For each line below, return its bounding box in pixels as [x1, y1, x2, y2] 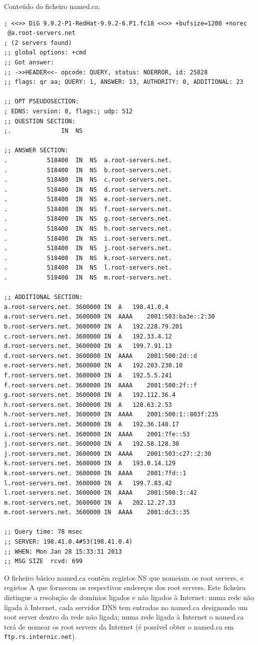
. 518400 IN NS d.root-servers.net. [4, 186, 172, 193]
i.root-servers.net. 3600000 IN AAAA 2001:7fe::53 [4, 430, 190, 438]
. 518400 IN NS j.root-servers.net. [4, 245, 172, 252]
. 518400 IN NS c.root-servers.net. [4, 176, 172, 184]
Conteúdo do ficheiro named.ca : [4, 1, 100, 11]
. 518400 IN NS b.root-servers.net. [4, 166, 172, 174]
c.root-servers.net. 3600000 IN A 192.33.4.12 [4, 332, 172, 340]
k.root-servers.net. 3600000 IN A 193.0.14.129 [4, 460, 176, 467]
